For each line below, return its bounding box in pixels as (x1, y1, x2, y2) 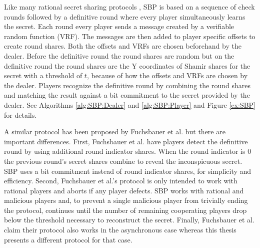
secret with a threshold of (4, 70, 82, 81)
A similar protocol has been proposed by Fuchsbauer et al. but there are (4, 126, 225, 137)
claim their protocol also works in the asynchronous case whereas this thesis (4, 224, 236, 235)
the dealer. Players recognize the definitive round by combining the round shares (4, 80, 251, 90)
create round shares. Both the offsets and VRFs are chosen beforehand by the (4, 41, 241, 51)
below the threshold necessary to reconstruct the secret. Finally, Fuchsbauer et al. (4, 214, 254, 225)
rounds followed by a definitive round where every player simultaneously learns (4, 11, 245, 22)
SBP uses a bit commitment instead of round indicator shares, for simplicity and (4, 165, 251, 176)
